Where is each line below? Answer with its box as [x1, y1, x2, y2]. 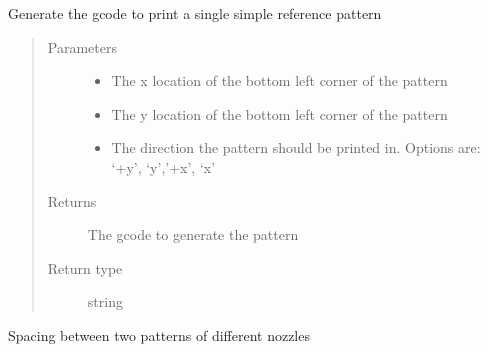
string [87, 291, 123, 312]
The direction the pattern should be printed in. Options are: [111, 137, 481, 158]
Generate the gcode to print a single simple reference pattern [8, 3, 382, 23]
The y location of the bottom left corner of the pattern [111, 103, 448, 124]
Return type [47, 257, 123, 278]
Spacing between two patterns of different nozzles [8, 324, 310, 345]
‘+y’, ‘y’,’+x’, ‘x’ [111, 156, 216, 177]
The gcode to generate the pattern [87, 224, 299, 245]
